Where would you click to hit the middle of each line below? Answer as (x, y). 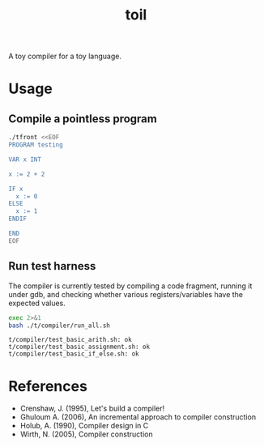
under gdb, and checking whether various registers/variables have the (126, 294)
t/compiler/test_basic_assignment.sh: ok (79, 347)
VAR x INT (25, 160)
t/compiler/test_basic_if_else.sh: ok (74, 354)
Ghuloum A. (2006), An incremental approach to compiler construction (138, 417)
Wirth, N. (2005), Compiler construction (86, 434)
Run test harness (52, 266)
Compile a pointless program (83, 119)
